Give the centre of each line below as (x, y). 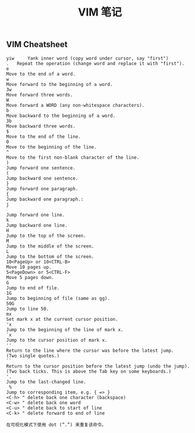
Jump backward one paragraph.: (45, 199)
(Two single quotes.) (33, 355)
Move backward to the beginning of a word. (61, 116)
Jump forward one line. (36, 215)
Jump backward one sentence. (42, 178)
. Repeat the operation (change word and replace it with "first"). (95, 63)
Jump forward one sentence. (41, 168)
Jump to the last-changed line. (46, 382)
